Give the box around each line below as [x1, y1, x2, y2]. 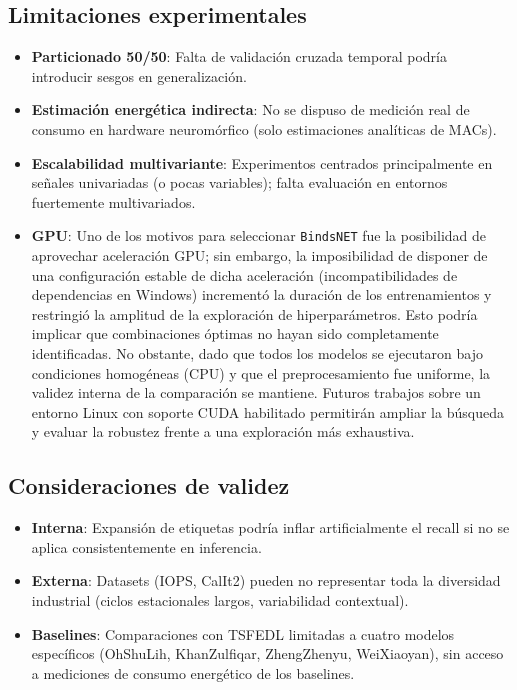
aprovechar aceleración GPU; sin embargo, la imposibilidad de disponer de [31, 245, 488, 266]
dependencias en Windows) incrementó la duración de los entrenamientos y [31, 284, 492, 305]
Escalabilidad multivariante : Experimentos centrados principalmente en [31, 152, 493, 173]
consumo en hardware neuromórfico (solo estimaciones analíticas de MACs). [31, 118, 497, 139]
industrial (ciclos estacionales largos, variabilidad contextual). [31, 589, 409, 610]
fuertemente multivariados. [31, 191, 196, 212]
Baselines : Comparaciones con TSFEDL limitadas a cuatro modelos [31, 623, 455, 644]
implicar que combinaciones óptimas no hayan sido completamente [31, 323, 439, 344]
